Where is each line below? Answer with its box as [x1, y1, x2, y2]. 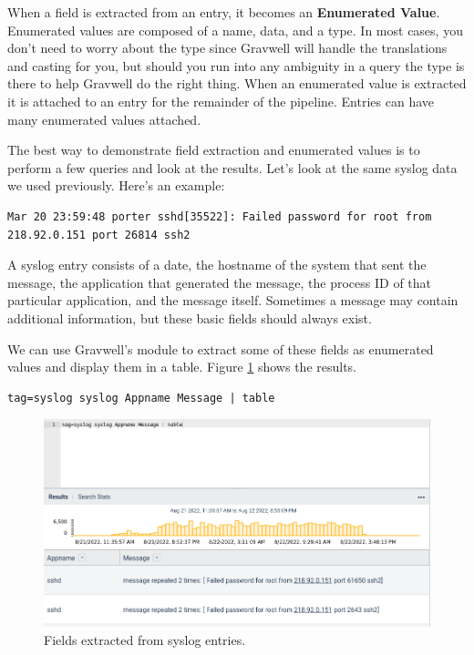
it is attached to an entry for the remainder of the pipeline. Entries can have [7, 91, 434, 110]
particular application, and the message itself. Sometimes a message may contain [7, 291, 459, 310]
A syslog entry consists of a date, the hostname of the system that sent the [7, 255, 427, 274]
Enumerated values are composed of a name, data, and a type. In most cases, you [7, 20, 463, 39]
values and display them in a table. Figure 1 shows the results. [7, 357, 357, 376]
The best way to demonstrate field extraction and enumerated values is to [7, 140, 420, 159]
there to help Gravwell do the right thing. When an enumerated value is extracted [7, 74, 467, 93]
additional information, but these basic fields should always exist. [7, 308, 372, 327]
